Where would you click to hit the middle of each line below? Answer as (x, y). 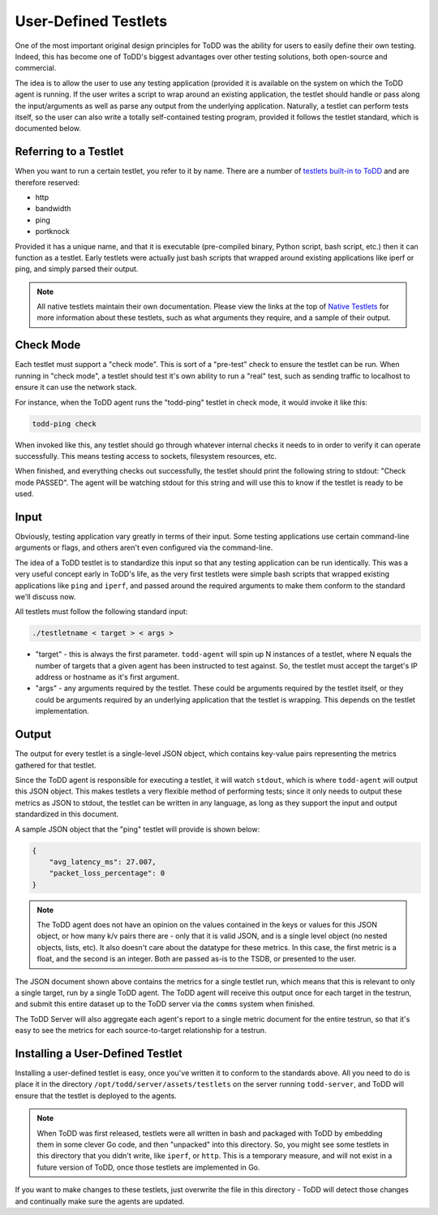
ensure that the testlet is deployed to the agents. (96, 1096)
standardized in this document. (67, 814)
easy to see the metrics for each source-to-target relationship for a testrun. (141, 1031)
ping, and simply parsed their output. (77, 269)
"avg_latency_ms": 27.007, (103, 862)
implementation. (62, 711)
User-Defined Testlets (91, 21)
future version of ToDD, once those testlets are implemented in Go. (148, 1167)
